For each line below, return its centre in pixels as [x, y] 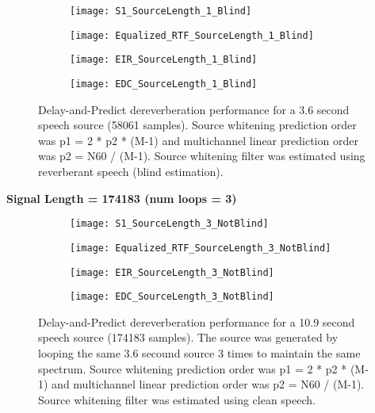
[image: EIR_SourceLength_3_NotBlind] [172, 272]
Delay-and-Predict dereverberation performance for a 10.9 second [197, 321]
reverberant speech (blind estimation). [131, 171]
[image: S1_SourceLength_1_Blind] [161, 11]
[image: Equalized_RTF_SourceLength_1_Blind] [192, 35]
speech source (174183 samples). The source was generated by [188, 337]
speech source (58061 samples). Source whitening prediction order [197, 125]
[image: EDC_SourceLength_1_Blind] [164, 84]
